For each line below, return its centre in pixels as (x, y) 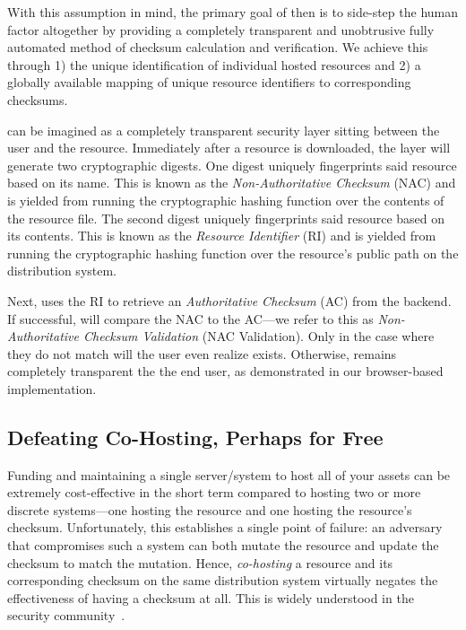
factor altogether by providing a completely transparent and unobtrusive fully (221, 29)
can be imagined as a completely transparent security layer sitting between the (224, 130)
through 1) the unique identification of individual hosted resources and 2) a (214, 64)
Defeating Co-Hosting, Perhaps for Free (195, 437)
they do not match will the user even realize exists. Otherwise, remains (202, 353)
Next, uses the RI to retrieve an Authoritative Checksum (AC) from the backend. (229, 300)
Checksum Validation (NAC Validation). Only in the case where (259, 336)
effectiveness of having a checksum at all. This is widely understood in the (211, 597)
